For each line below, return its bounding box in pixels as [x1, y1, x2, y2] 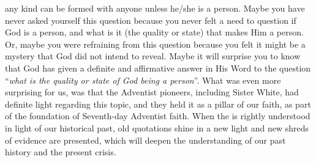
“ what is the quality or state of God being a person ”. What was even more [5, 73, 281, 86]
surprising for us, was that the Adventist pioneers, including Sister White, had [5, 86, 299, 98]
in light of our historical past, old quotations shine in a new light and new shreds [5, 121, 309, 134]
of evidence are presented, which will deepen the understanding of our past [5, 133, 286, 146]
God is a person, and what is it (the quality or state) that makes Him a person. [5, 26, 304, 39]
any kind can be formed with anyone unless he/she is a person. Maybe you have [5, 2, 305, 14]
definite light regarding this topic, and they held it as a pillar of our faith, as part [5, 97, 311, 110]
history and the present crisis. [5, 145, 116, 158]
